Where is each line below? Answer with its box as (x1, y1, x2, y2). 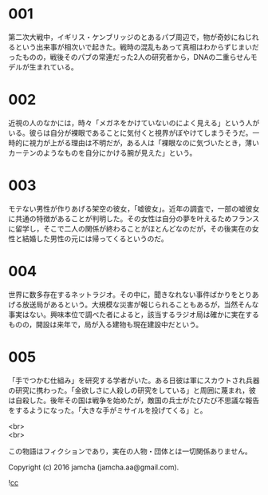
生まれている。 (29, 61, 78, 72)
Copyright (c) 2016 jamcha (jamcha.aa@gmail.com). (8, 462, 179, 472)
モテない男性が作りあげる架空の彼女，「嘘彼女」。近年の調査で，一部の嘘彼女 (8, 204, 260, 213)
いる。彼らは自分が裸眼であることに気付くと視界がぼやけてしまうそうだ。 (8, 128, 253, 137)
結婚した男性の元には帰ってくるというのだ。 (22, 233, 169, 244)
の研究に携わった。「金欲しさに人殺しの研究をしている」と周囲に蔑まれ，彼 (8, 385, 257, 395)
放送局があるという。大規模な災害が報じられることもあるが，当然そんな (22, 299, 259, 309)
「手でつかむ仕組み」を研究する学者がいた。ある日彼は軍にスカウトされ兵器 (8, 375, 260, 385)
